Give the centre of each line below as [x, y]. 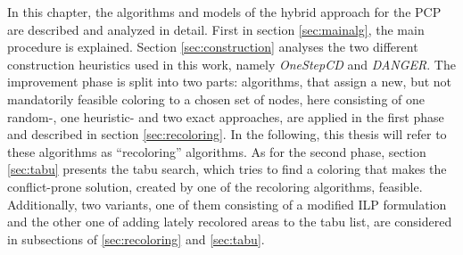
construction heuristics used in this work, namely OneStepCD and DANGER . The [231, 64]
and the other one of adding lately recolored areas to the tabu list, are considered [230, 222]
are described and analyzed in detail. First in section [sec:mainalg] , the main [216, 29]
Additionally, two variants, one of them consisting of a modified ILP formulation [227, 204]
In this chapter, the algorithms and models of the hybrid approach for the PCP [224, 12]
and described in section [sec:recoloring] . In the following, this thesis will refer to [227, 134]
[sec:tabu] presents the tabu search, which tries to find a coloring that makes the [227, 169]
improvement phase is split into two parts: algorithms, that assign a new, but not [230, 82]
